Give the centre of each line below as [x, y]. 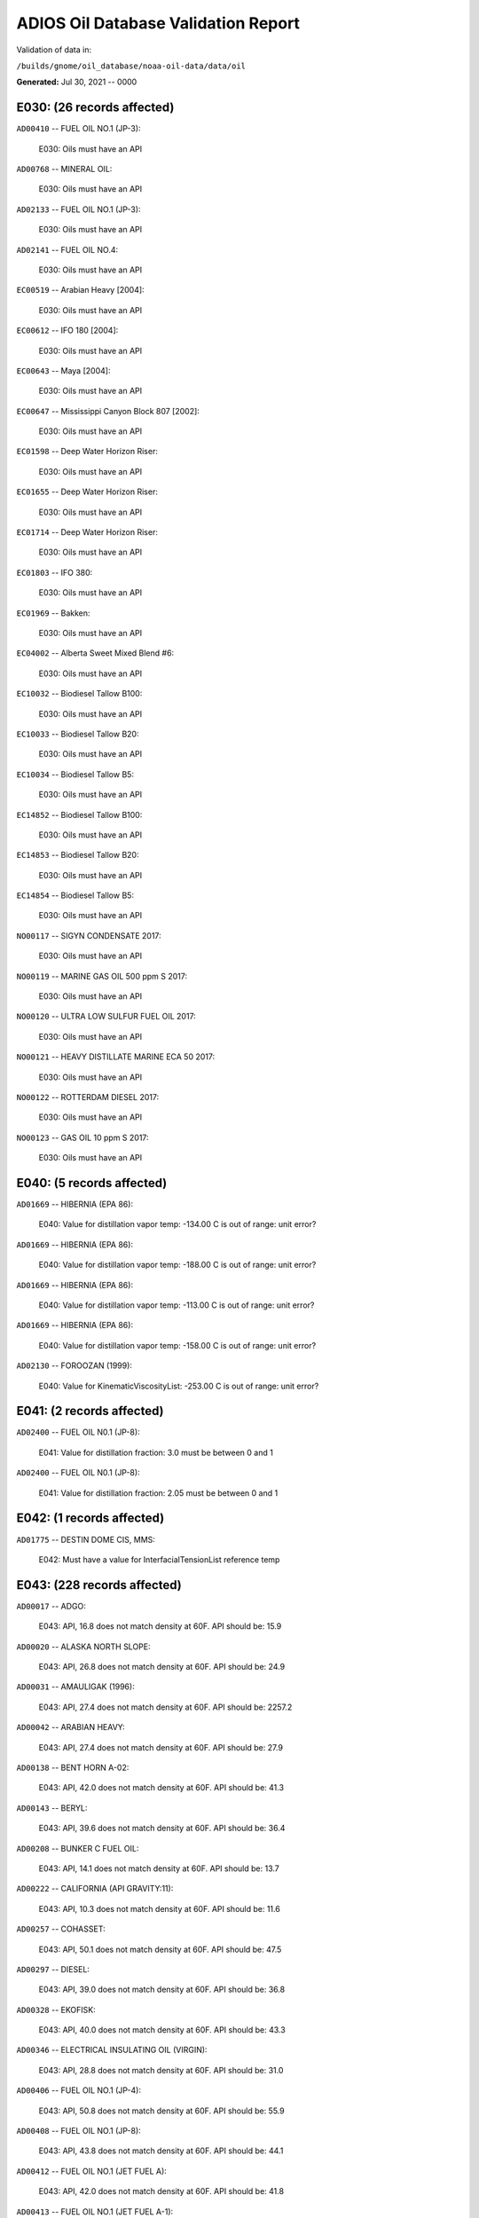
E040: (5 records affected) [92, 1183]
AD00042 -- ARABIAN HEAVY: [71, 1727]
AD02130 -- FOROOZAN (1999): [75, 1365]
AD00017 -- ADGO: [51, 1606]
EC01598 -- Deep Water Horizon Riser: [87, 452]
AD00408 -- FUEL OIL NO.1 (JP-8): [79, 2131]
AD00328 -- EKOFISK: [56, 2010]
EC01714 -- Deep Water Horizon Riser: [87, 532]
